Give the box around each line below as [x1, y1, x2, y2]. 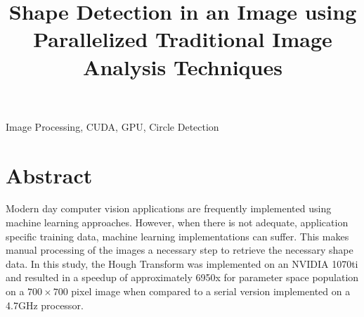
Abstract [6, 160, 93, 189]
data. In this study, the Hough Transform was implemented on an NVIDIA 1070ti [6, 256, 358, 271]
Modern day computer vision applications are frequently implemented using [6, 201, 332, 216]
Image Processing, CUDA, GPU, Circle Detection [6, 119, 219, 134]
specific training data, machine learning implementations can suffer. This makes [6, 228, 349, 243]
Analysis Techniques [83, 52, 282, 81]
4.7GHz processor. [6, 297, 84, 312]
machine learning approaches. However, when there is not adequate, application [6, 215, 349, 230]
